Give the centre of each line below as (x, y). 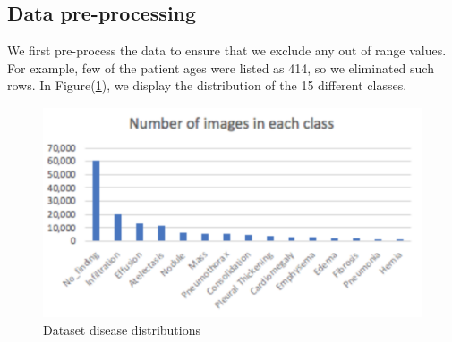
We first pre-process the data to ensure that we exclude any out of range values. (227, 50)
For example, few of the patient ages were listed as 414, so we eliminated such (221, 67)
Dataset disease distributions (122, 329)
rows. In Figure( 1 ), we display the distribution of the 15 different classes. (207, 85)
